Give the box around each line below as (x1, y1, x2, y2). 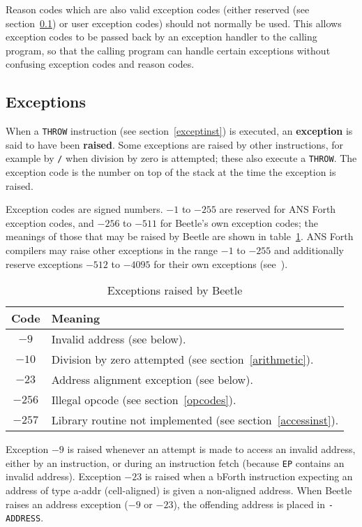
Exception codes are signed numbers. (6, 202, 163, 216)
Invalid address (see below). (51, 331, 186, 348)
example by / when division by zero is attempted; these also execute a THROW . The (6, 151, 357, 165)
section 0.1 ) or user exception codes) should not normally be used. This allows (6, 15, 342, 30)
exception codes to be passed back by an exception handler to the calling (6, 29, 317, 44)
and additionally (274, 243, 344, 258)
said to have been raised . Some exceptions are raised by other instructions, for (6, 137, 343, 151)
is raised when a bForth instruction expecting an (144, 469, 353, 484)
